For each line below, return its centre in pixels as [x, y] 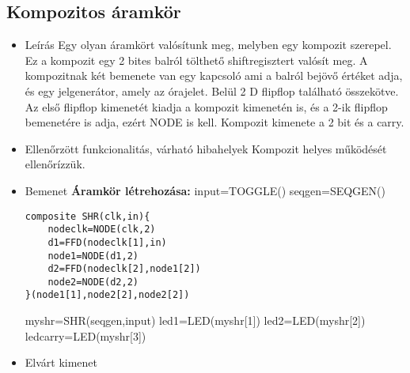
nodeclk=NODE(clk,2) [102, 230]
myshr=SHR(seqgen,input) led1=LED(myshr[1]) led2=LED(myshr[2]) [195, 320]
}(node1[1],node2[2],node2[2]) [107, 295]
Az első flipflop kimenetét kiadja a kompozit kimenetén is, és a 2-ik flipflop [206, 106]
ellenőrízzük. [55, 164]
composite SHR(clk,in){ [87, 216]
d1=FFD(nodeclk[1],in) [107, 242]
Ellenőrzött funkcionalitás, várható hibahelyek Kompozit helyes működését [206, 148]
